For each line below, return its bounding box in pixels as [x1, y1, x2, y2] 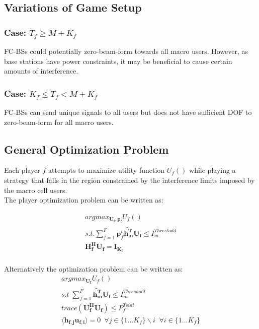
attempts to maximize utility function [48, 165, 165, 175]
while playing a [189, 165, 236, 175]
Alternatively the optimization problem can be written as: [4, 263, 183, 274]
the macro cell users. [4, 184, 67, 195]
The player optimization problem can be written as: [4, 194, 163, 205]
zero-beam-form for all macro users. [4, 116, 114, 127]
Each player [4, 165, 40, 175]
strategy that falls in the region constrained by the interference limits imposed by [4, 174, 255, 185]
